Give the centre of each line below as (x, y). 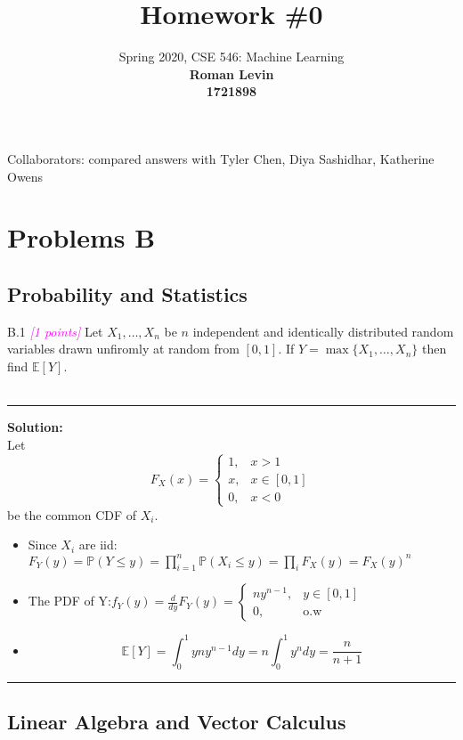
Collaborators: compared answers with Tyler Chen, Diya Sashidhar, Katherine (221, 158)
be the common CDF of (72, 514)
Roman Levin (231, 73)
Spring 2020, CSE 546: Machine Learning (231, 57)
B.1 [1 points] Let (55, 331)
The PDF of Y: (69, 601)
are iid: (98, 545)
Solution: (35, 427)
